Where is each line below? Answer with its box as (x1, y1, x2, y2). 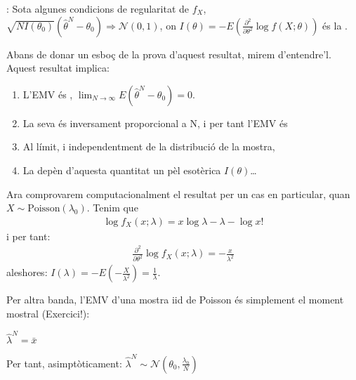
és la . (322, 18, 348, 32)
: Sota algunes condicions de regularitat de (6, 1, 190, 15)
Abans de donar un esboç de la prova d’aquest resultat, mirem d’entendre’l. (6, 46, 331, 61)
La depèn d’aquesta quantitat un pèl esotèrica (22, 162, 221, 177)
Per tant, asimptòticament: (6, 355, 122, 370)
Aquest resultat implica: (6, 60, 110, 75)
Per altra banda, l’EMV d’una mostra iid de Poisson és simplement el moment (6, 292, 344, 307)
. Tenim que (86, 200, 138, 215)
